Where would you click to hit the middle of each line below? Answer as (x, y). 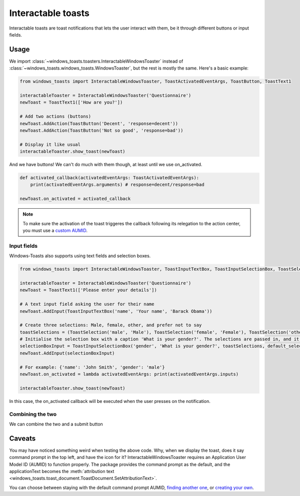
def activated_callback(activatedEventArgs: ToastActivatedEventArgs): (109, 178)
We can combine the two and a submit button (56, 424)
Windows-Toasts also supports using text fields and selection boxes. (80, 256)
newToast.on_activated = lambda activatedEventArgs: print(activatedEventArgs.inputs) (129, 374)
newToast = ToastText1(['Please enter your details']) (88, 290)
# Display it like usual (50, 144)
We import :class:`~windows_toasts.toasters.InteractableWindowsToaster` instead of (96, 61)
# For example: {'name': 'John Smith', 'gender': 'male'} (92, 367)
